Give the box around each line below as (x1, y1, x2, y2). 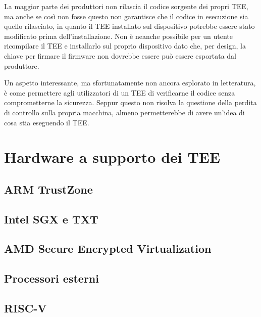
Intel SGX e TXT (4, 211, 98, 227)
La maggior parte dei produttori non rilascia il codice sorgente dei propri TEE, (4, 1, 248, 11)
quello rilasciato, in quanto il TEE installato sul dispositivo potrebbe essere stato (4, 21, 255, 31)
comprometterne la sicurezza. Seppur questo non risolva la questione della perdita (4, 97, 257, 108)
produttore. (4, 60, 39, 71)
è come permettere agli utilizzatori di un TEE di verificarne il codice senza (4, 87, 235, 98)
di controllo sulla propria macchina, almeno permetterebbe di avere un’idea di (4, 107, 245, 117)
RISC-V (4, 300, 47, 316)
